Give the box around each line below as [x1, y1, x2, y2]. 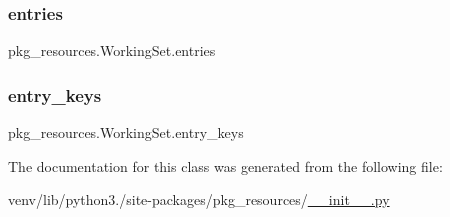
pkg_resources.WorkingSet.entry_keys [8, 122, 244, 143]
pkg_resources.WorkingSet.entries [8, 40, 216, 61]
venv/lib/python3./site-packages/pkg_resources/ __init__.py [8, 189, 390, 210]
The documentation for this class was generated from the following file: [8, 155, 443, 176]
